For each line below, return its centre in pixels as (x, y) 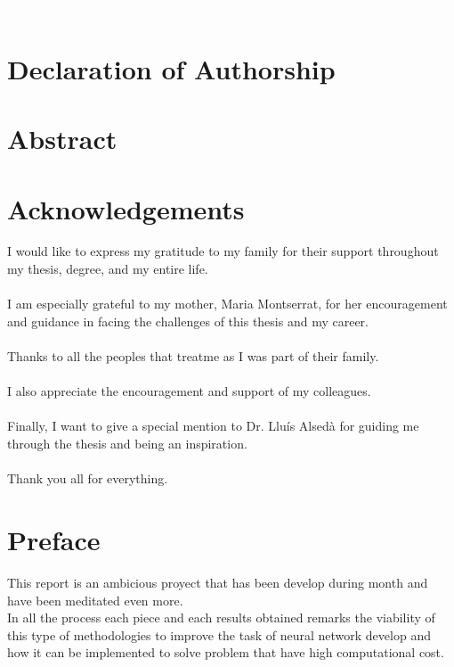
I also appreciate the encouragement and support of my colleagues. (189, 391)
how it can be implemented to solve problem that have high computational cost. (226, 652)
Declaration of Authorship (171, 68)
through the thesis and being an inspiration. (127, 443)
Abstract (62, 139)
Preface (54, 539)
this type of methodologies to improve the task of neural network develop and (219, 634)
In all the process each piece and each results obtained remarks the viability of (221, 618)
